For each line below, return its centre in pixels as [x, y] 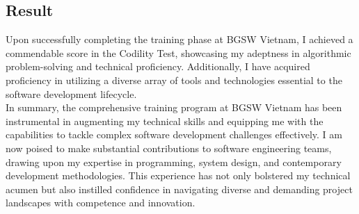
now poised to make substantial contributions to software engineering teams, [169, 148]
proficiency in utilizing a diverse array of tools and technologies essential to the [174, 80]
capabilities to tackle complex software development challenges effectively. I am [174, 134]
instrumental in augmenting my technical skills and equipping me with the [165, 121]
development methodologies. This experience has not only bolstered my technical [178, 175]
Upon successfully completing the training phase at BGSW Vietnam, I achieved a [179, 39]
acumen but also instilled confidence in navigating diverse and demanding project [179, 189]
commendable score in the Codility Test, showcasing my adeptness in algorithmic [178, 52]
